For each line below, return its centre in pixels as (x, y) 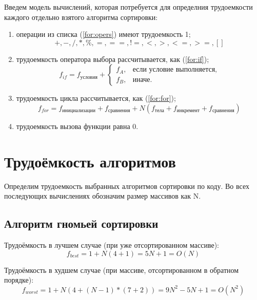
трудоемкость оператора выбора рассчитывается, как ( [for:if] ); (113, 59)
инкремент (188, 111)
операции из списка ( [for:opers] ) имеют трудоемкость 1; (103, 34)
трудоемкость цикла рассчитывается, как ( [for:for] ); (96, 98)
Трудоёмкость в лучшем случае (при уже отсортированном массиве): (112, 245)
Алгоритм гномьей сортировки (81, 223)
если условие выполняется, (175, 70)
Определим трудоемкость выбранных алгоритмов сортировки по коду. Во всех (127, 186)
